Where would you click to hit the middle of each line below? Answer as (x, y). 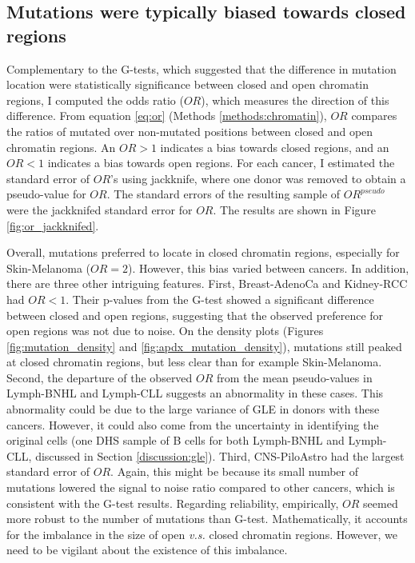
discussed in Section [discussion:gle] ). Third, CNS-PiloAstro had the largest (220, 455)
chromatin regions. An (61, 147)
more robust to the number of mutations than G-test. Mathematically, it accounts (207, 519)
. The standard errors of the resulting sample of (223, 194)
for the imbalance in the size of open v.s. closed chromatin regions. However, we (202, 534)
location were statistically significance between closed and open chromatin (188, 84)
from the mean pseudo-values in (295, 377)
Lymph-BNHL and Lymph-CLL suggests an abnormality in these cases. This (195, 393)
